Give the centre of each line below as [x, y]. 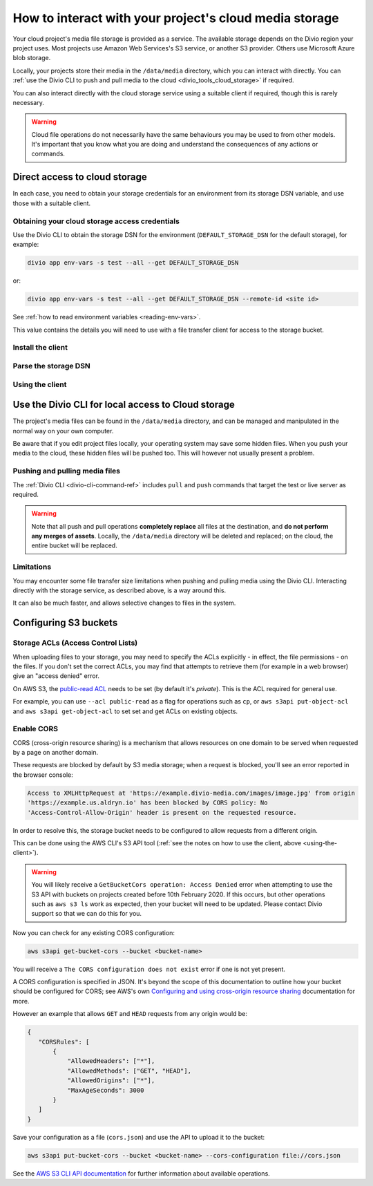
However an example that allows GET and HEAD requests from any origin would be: [130, 1014]
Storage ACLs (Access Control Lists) [75, 643]
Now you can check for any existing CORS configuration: [94, 932]
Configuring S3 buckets [65, 623]
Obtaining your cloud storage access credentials [96, 221]
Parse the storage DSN [52, 366]
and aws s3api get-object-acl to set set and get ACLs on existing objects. [125, 711]
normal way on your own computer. [63, 431]
